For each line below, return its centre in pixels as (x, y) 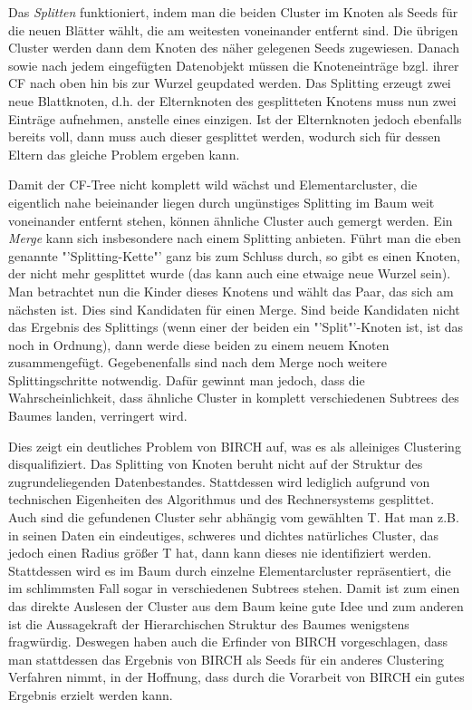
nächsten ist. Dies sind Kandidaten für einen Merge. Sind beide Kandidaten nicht (234, 309)
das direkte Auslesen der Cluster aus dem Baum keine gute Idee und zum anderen (236, 606)
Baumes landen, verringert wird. (98, 416)
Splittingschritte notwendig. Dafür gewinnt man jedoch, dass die (187, 379)
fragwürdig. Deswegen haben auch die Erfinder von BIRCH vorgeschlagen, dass (228, 642)
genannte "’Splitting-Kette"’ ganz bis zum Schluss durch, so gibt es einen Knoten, (234, 255)
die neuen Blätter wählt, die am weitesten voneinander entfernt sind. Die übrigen (233, 29)
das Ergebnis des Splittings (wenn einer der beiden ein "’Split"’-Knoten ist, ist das (236, 327)
